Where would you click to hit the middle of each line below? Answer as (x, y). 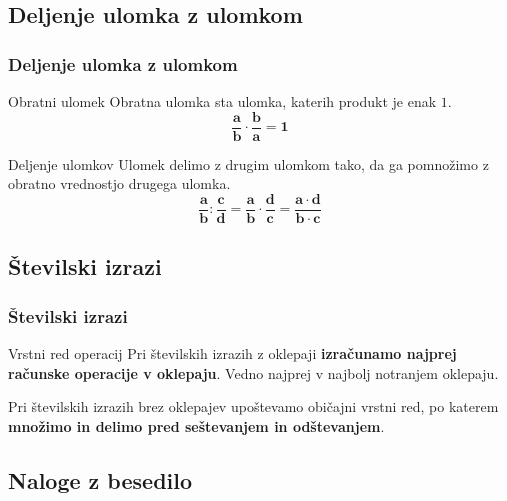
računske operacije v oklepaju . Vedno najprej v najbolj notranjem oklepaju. (253, 372)
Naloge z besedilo (100, 479)
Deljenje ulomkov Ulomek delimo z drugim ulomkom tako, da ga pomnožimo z (248, 163)
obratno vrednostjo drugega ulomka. (119, 183)
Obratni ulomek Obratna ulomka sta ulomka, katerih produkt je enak (222, 101)
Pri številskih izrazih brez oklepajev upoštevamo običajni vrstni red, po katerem (253, 406)
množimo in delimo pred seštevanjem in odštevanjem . (196, 425)
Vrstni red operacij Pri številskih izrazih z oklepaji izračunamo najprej (232, 352)
